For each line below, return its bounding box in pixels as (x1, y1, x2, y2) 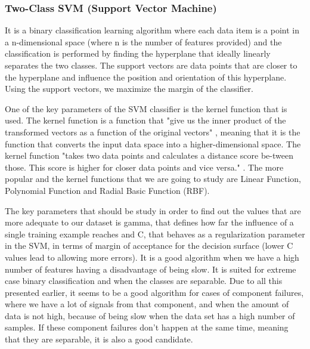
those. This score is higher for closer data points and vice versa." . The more (5, 160, 284, 173)
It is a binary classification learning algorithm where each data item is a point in (5, 24, 299, 36)
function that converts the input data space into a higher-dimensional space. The (5, 137, 301, 150)
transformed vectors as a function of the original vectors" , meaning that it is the (5, 125, 300, 138)
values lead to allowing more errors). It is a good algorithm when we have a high (5, 251, 299, 263)
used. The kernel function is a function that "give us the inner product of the (5, 114, 286, 126)
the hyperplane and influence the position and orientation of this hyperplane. (5, 70, 287, 83)
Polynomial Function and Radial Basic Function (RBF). (5, 184, 210, 196)
